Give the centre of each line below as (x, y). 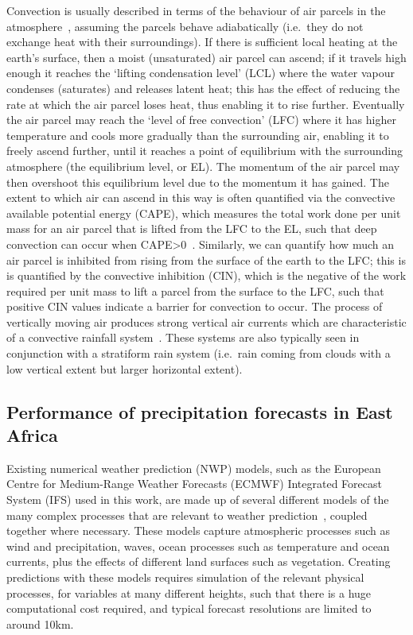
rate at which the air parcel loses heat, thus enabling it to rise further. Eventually (206, 104)
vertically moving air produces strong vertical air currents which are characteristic (206, 321)
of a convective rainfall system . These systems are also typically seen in (183, 337)
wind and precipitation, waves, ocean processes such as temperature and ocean (198, 546)
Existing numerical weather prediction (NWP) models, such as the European (194, 468)
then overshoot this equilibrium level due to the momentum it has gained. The (198, 182)
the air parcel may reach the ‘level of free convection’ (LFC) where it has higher (201, 120)
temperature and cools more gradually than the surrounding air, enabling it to (198, 135)
